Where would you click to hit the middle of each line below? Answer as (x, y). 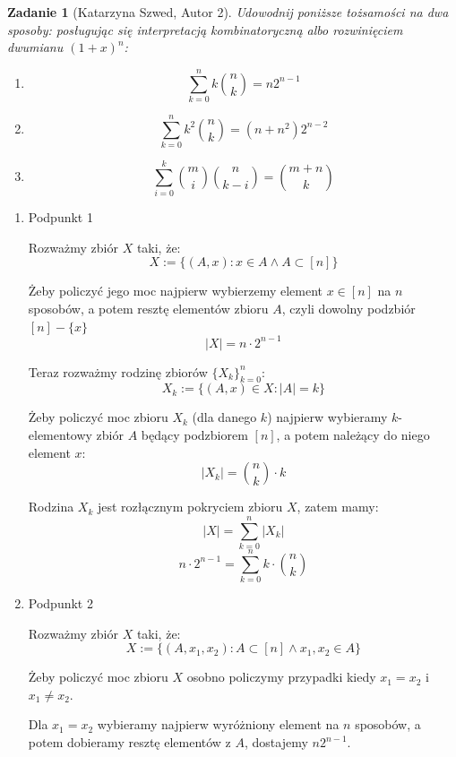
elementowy (60, 435)
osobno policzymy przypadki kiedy (281, 677)
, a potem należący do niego (353, 435)
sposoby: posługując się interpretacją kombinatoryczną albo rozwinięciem (205, 29)
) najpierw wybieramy (327, 417)
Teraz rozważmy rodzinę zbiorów (118, 371)
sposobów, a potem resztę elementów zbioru (148, 308)
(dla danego (224, 417)
